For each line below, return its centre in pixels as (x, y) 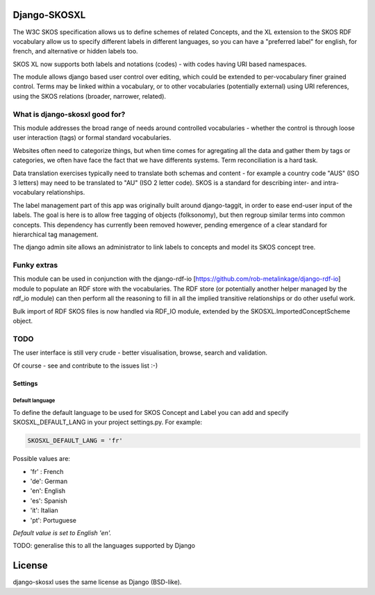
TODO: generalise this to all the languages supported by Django (104, 546)
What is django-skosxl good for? (69, 114)
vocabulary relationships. (49, 193)
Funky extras (35, 266)
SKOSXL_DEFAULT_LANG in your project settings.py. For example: (108, 422)
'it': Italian (44, 510)
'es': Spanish (49, 500)
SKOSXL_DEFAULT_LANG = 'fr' (75, 441)
